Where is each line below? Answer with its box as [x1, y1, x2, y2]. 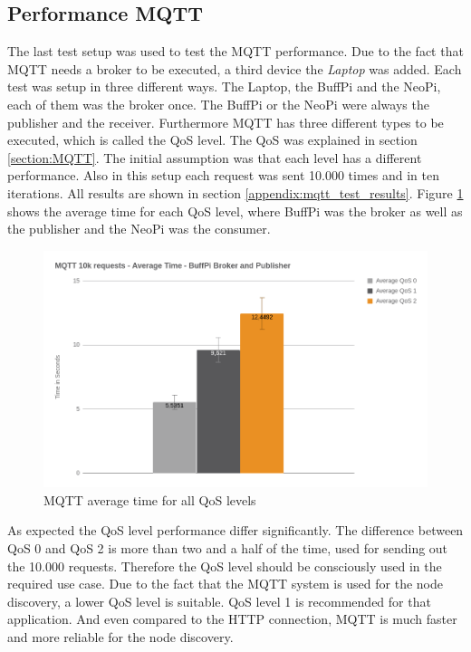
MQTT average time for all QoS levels [43, 490, 256, 509]
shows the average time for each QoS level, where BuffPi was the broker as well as [7, 201, 463, 220]
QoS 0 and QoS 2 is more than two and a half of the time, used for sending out [7, 538, 448, 557]
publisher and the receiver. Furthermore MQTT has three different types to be [7, 112, 444, 131]
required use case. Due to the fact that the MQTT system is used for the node [7, 574, 443, 593]
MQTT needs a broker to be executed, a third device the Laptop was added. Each [7, 59, 462, 78]
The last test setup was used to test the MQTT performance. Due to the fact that [7, 42, 464, 61]
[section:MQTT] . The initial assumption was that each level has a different [7, 148, 422, 167]
